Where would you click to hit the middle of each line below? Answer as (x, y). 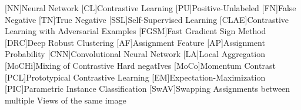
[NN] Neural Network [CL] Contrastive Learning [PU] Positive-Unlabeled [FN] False (150, 8)
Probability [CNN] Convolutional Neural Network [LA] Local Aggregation (135, 54)
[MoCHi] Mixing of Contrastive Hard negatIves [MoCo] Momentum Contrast (140, 65)
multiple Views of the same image (66, 100)
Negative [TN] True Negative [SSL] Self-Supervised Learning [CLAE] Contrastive (147, 19)
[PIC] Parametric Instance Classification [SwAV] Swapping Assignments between (148, 89)
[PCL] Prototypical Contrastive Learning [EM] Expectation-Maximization (135, 77)
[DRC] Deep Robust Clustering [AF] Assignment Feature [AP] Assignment (135, 42)
